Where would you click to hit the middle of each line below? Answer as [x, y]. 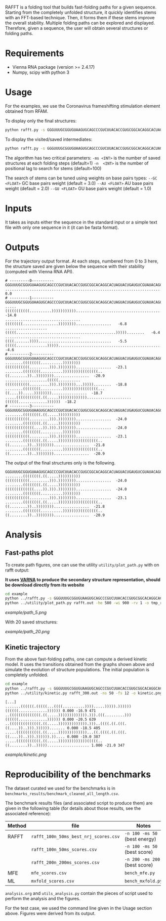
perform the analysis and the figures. [43, 898]
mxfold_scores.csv [53, 881]
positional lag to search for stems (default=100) [53, 168]
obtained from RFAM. [27, 111]
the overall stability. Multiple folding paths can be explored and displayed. [80, 23]
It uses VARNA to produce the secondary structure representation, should [83, 579]
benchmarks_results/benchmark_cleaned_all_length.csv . [62, 793]
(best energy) [140, 839]
